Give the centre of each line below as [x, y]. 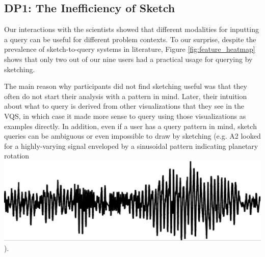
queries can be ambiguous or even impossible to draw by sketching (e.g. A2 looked [132, 136]
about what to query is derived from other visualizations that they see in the [124, 106]
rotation [17, 156]
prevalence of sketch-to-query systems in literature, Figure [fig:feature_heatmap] [130, 49]
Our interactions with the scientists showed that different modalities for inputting [131, 29]
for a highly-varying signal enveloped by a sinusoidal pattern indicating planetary [131, 146]
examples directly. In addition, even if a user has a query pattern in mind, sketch [130, 126]
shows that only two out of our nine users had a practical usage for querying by [128, 59]
